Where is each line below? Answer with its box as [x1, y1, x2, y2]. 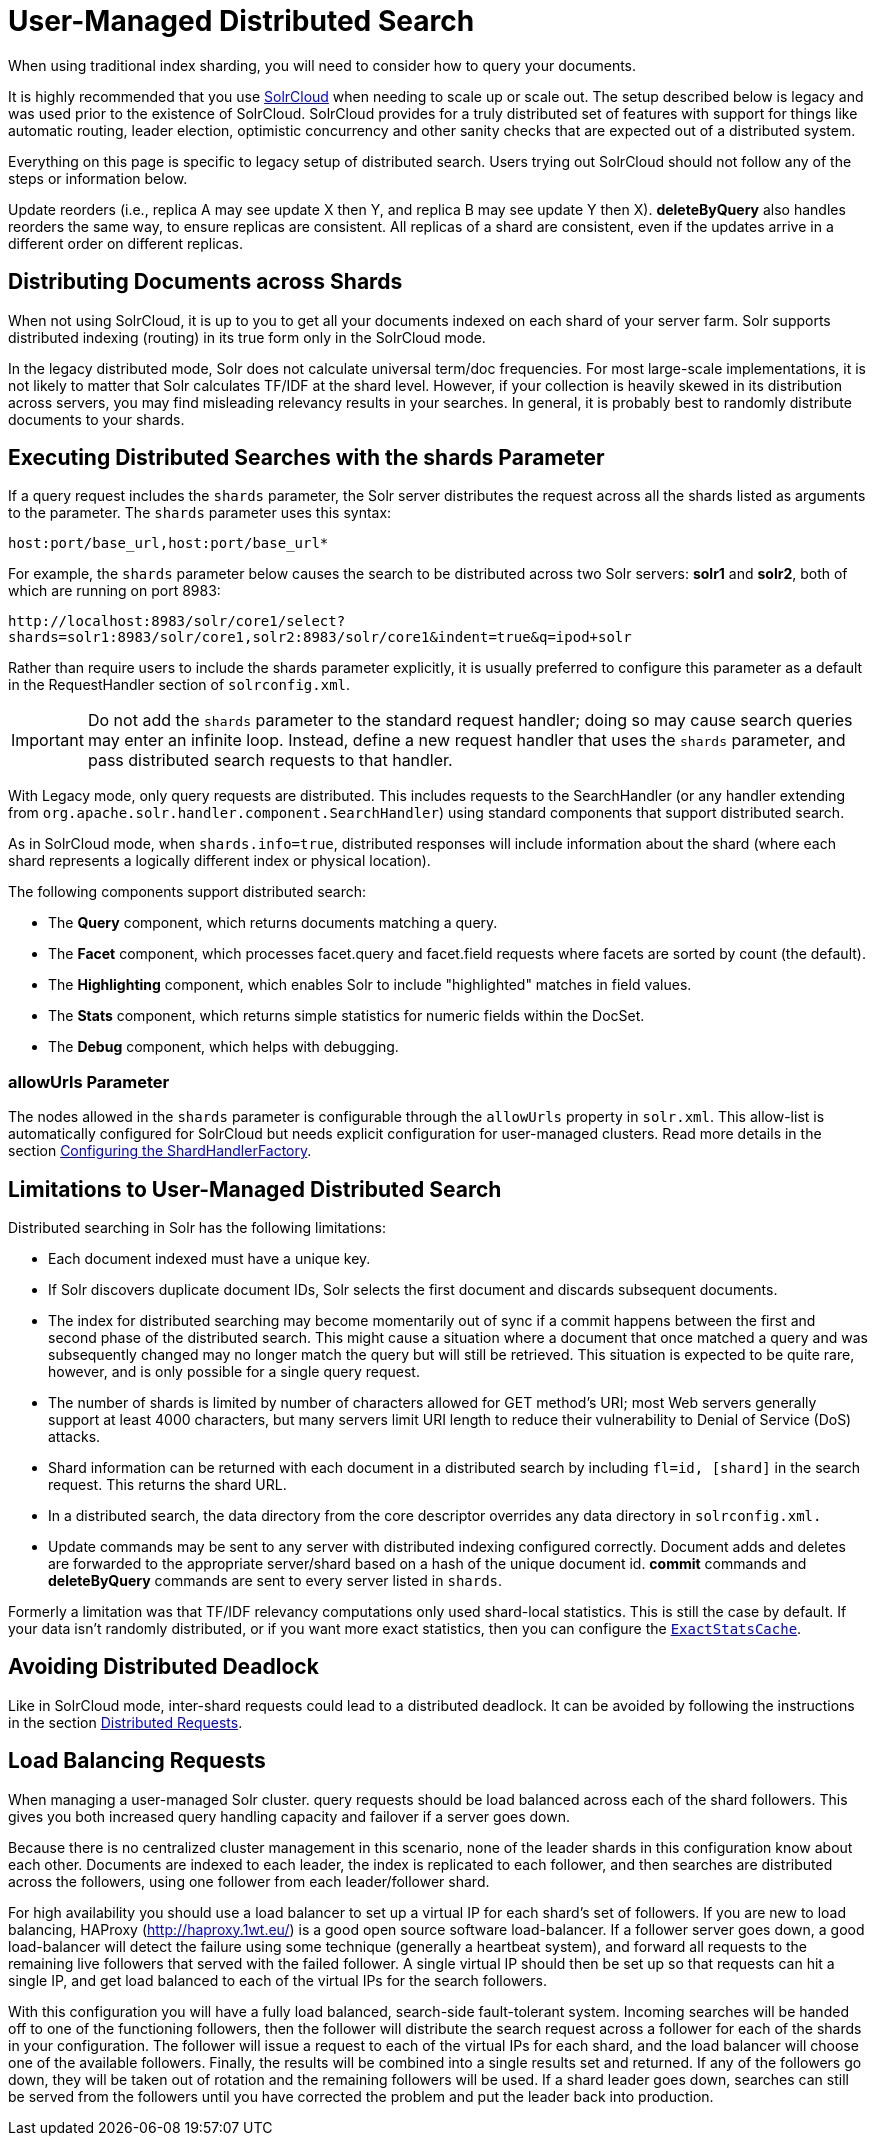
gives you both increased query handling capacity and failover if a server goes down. [8, 1807, 571, 1825]
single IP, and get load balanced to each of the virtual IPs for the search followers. [8, 1971, 547, 1989]
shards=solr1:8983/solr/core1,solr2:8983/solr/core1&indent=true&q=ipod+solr [8, 629, 632, 646]
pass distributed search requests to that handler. [87, 750, 453, 771]
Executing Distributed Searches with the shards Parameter [8, 445, 605, 471]
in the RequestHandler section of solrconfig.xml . [8, 676, 351, 694]
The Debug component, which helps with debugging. [48, 1038, 399, 1056]
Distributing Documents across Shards [8, 269, 403, 295]
